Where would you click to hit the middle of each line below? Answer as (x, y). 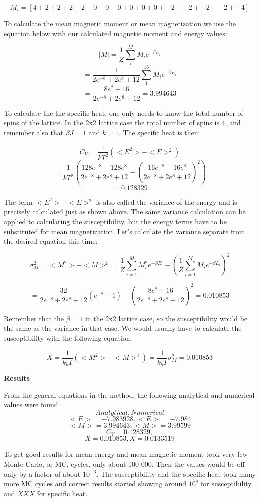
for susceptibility (226, 484)
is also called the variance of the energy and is (167, 201)
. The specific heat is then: (160, 132)
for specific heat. (62, 493)
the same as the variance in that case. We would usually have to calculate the (123, 328)
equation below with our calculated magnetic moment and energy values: (116, 33)
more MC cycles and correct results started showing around (95, 484)
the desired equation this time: (51, 241)
